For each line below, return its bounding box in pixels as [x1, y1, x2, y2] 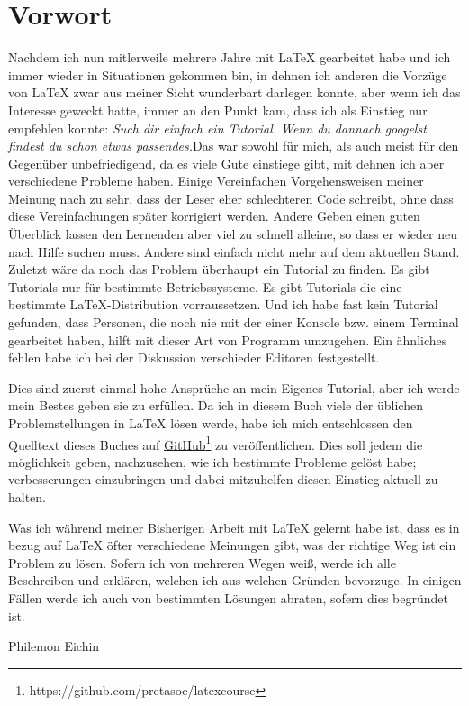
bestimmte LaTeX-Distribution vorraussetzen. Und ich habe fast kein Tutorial [8, 295, 438, 314]
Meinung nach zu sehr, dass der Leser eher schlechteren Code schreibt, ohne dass [8, 188, 454, 207]
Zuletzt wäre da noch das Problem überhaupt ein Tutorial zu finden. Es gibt [8, 260, 430, 279]
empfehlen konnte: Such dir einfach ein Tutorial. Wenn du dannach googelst [8, 118, 427, 137]
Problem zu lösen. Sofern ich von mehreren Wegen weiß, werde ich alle [8, 553, 396, 572]
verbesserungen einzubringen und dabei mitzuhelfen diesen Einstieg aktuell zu [8, 470, 438, 489]
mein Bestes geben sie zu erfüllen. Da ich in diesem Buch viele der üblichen [8, 396, 423, 415]
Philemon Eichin [8, 637, 100, 656]
